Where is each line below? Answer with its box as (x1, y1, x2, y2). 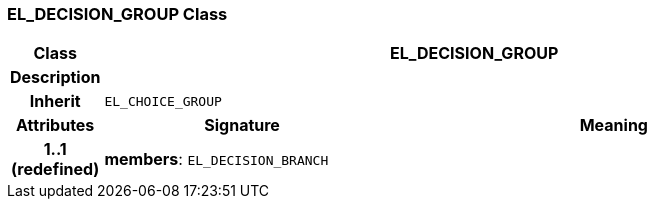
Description (10, 67, 101, 88)
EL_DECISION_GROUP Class (7, 4, 228, 24)
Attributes (16, 115, 95, 136)
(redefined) (11, 159, 100, 180)
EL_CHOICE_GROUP (104, 93, 222, 109)
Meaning (579, 115, 648, 136)
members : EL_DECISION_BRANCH (104, 149, 329, 170)
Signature (204, 115, 280, 136)
